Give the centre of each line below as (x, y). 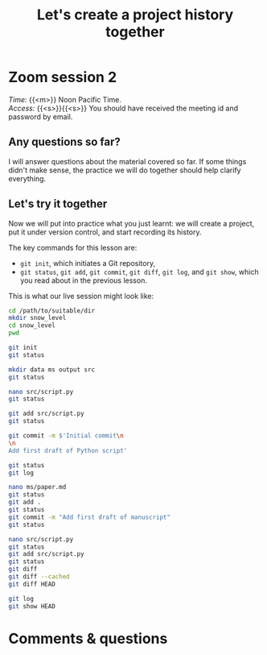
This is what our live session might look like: (81, 296)
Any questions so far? (64, 142)
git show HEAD (32, 606)
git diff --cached (39, 577)
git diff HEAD (32, 584)
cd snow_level (32, 325)
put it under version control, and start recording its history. (105, 232)
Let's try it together (58, 204)
